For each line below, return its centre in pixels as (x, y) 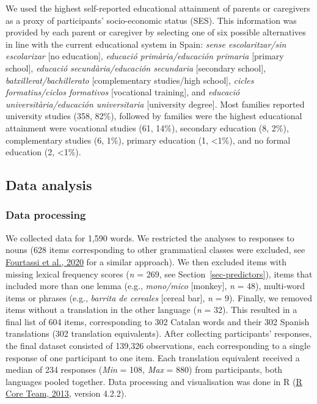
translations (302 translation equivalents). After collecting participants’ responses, (159, 333)
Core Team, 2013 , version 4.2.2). (66, 393)
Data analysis (49, 185)
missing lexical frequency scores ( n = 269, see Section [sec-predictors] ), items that (159, 274)
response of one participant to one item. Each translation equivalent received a (153, 357)
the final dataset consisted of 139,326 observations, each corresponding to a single (158, 346)
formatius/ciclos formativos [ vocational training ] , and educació (123, 92)
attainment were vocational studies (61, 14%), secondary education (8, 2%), (147, 127)
